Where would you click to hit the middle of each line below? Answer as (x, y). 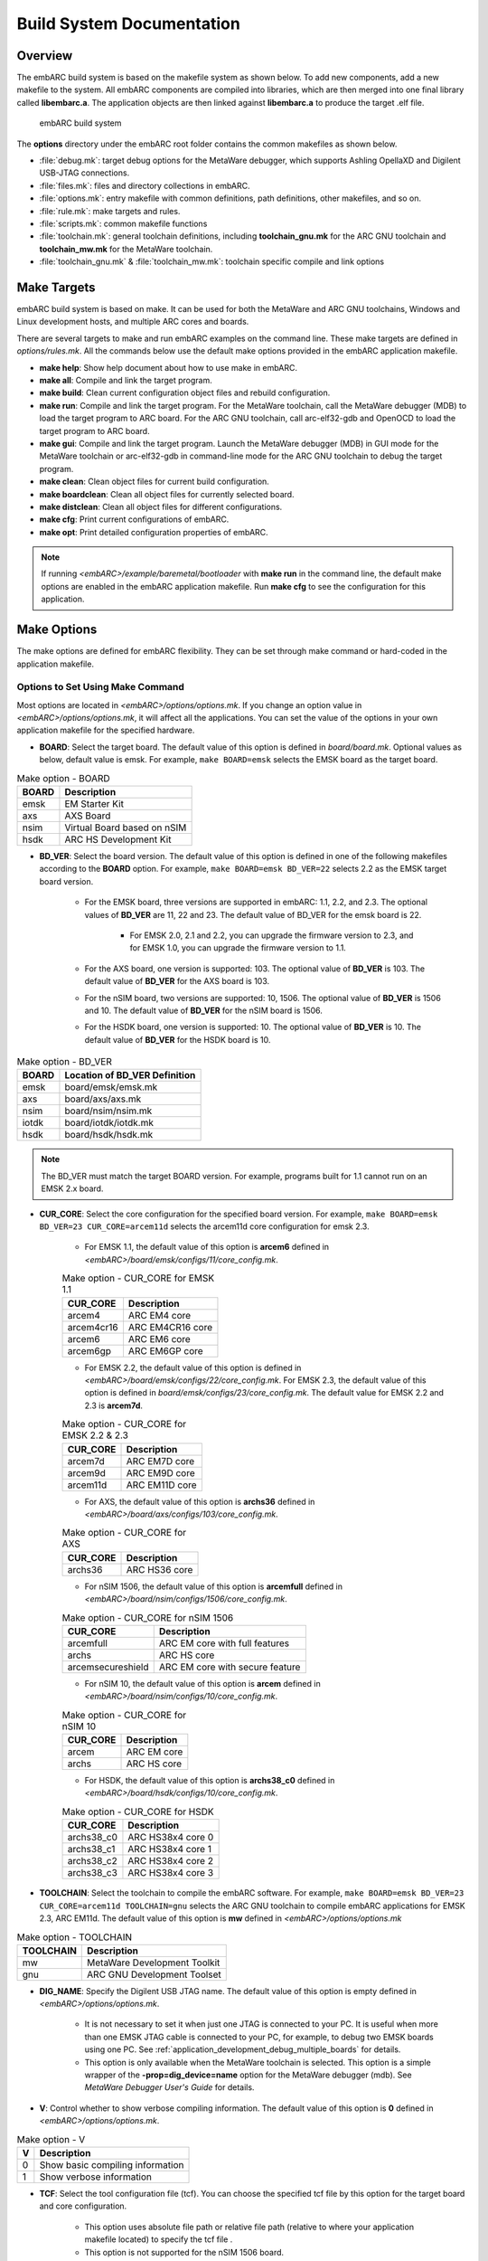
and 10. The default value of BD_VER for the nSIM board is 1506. (203, 1010)
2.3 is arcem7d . (114, 1405)
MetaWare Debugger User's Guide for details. (169, 2087)
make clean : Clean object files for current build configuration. (155, 482)
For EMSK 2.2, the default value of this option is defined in (193, 1367)
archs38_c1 (91, 1849)
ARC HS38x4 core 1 (170, 1849)
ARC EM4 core (160, 1315)
